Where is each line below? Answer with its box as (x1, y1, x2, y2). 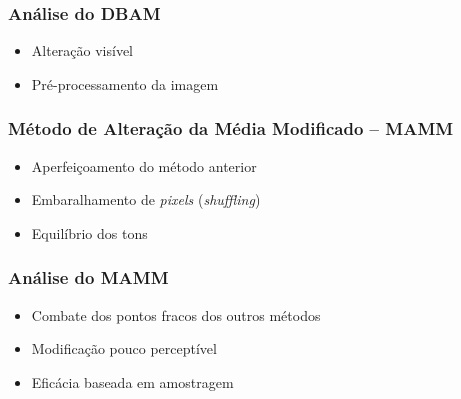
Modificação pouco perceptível (31, 338, 217, 359)
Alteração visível (31, 40, 134, 61)
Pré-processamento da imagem (31, 73, 219, 94)
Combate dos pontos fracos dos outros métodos (31, 304, 321, 325)
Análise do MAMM (8, 265, 169, 290)
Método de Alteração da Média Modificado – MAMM (8, 116, 454, 141)
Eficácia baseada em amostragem (31, 371, 234, 392)
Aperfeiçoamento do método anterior (31, 155, 257, 176)
